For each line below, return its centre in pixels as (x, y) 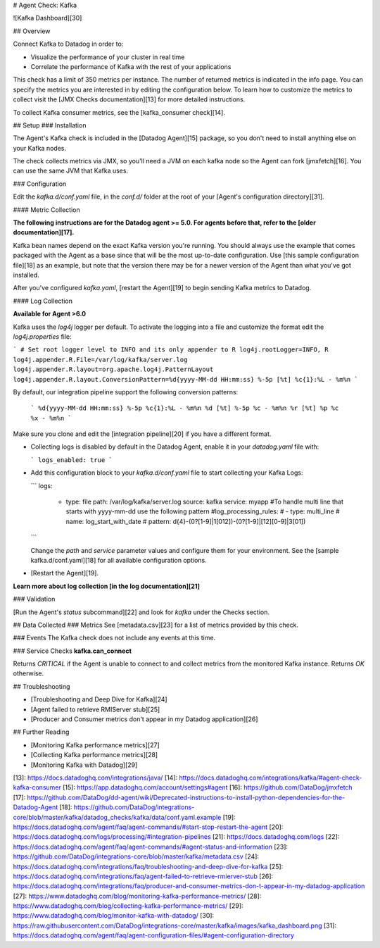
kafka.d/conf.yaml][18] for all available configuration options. (119, 560)
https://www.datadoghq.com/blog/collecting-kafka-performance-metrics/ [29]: (128, 906)
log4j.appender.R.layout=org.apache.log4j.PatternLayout (113, 369)
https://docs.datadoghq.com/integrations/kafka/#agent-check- (271, 778)
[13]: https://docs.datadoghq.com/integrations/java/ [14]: (95, 778)
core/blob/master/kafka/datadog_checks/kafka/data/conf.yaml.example (117, 817)
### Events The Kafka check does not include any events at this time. (114, 638)
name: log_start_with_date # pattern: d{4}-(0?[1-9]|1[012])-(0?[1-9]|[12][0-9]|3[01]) (186, 521)
